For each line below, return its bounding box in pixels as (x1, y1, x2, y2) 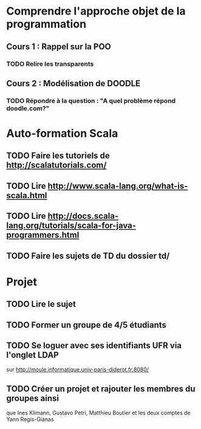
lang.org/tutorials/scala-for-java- (6, 221, 137, 231)
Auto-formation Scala (6, 126, 118, 140)
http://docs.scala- (47, 211, 119, 221)
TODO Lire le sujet (6, 299, 76, 309)
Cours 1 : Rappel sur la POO (6, 41, 111, 52)
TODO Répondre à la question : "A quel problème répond (6, 96, 176, 105)
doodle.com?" (6, 104, 50, 112)
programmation (6, 17, 87, 31)
